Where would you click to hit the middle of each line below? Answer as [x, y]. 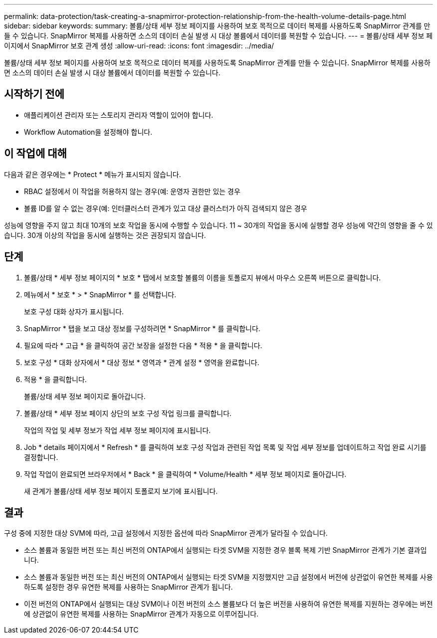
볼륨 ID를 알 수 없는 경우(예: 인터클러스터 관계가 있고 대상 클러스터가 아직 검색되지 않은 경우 [166, 208]
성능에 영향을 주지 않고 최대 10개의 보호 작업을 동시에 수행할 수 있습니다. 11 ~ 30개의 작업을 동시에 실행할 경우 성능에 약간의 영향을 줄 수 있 [218, 225]
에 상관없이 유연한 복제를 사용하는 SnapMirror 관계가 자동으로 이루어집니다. [141, 614]
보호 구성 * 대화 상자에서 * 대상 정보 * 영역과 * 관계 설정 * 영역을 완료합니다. [142, 362]
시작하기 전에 [34, 94]
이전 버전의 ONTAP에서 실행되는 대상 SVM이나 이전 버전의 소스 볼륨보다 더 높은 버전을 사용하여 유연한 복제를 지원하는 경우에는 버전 [228, 604]
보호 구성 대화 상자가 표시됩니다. [74, 311]
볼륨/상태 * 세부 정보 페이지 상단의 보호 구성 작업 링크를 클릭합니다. [128, 413]
